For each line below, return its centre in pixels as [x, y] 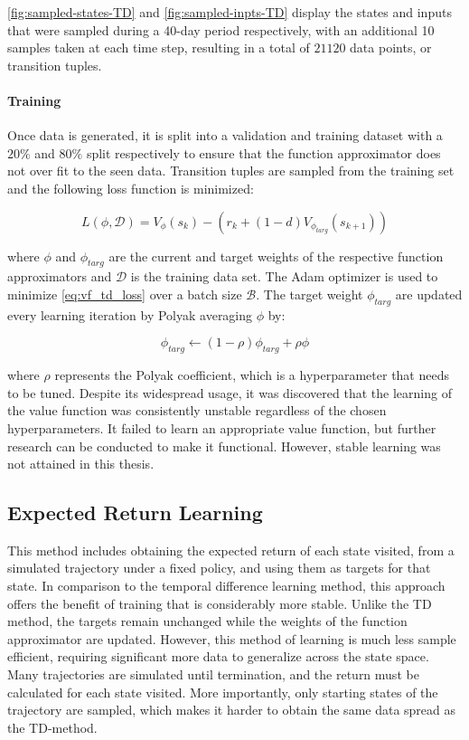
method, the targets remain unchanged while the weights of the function [207, 621]
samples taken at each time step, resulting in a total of [159, 47]
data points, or [391, 47]
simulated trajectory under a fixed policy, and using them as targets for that [219, 568]
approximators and [60, 276]
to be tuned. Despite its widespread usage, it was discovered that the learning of [230, 392]
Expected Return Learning [135, 512]
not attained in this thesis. [81, 464]
